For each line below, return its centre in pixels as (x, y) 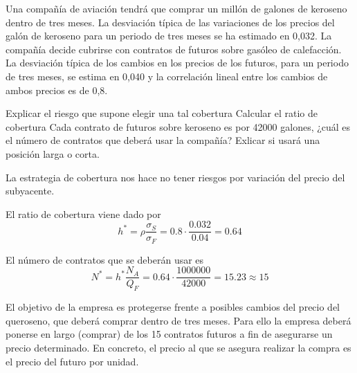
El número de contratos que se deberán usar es (105, 259)
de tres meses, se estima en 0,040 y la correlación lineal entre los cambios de (167, 76)
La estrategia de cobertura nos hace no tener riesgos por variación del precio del (175, 177)
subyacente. (30, 191)
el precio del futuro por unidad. (72, 361)
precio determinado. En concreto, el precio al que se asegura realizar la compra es (178, 348)
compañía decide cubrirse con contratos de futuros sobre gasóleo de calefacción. (174, 49)
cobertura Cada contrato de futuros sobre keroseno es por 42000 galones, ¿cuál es (178, 126)
